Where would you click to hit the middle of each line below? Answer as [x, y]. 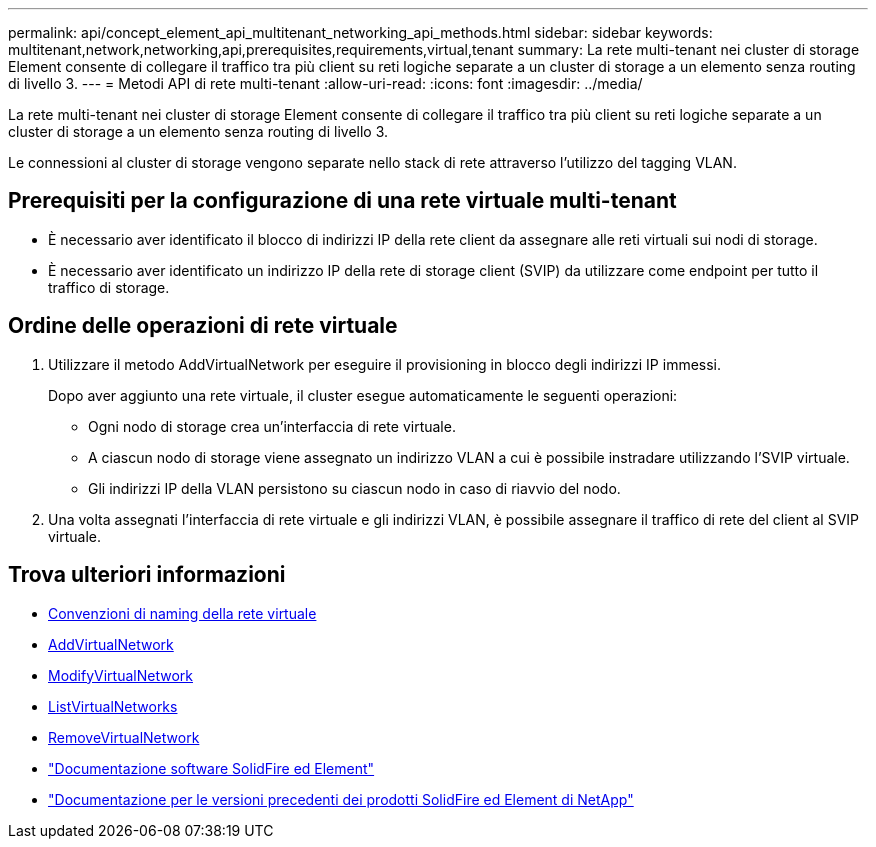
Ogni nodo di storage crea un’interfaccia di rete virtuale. [272, 426]
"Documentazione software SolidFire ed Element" [211, 768]
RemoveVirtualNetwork [124, 737]
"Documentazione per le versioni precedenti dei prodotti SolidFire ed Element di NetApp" [341, 799]
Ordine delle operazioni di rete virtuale [203, 326]
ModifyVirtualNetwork [120, 675]
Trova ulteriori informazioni [147, 575]
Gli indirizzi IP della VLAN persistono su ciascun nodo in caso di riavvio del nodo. [354, 488]
